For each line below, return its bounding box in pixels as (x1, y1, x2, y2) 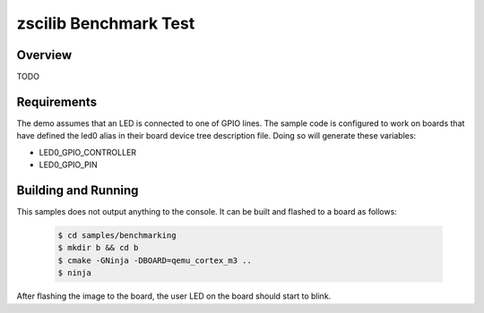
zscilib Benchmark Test (16, 13, 195, 33)
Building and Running (16, 182, 139, 198)
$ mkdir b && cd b (57, 242, 139, 253)
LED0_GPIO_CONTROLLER (39, 147, 137, 157)
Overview (16, 47, 73, 63)
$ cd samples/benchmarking (57, 231, 177, 241)
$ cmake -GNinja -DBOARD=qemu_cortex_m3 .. (57, 255, 253, 266)
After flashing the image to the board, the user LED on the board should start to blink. (16, 291, 332, 301)
